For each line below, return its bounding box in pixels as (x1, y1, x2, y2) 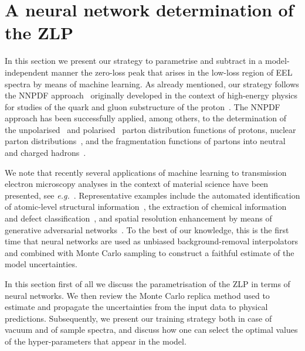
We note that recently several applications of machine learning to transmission (5, 166, 287, 178)
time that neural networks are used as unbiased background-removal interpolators (5, 235, 298, 247)
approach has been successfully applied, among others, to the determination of (5, 112, 287, 124)
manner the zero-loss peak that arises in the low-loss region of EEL (51, 66, 293, 78)
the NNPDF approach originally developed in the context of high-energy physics (5, 89, 298, 101)
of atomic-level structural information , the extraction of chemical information (5, 200, 287, 213)
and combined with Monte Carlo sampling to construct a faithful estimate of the (5, 246, 294, 258)
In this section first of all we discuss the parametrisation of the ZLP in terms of (5, 278, 290, 289)
